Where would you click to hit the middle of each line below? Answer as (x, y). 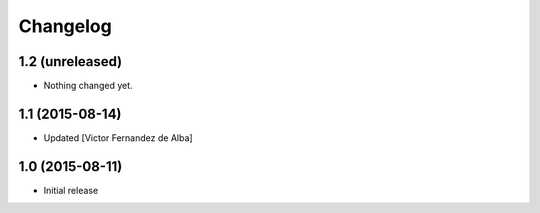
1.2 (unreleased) (70, 61)
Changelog (65, 26)
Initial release (71, 190)
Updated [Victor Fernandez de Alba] (118, 137)
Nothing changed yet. (88, 86)
